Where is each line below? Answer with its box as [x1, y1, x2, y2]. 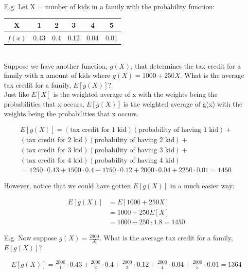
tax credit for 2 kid [26, 137, 83, 144]
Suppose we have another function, [4, 60, 108, 71]
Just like [4, 89, 29, 99]
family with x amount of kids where [4, 70, 110, 80]
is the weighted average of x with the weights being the [53, 89, 218, 99]
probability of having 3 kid [94, 147, 175, 154]
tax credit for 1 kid [70, 127, 127, 134]
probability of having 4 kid [94, 157, 175, 164]
